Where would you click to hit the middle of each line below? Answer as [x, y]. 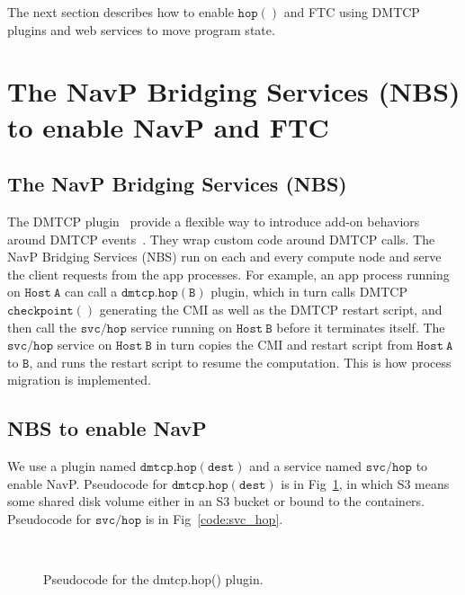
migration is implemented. [79, 380]
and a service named [306, 466]
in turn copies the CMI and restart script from [284, 345]
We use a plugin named [72, 466]
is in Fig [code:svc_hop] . [214, 518]
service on [85, 345]
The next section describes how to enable [121, 12]
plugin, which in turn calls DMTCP [309, 292]
